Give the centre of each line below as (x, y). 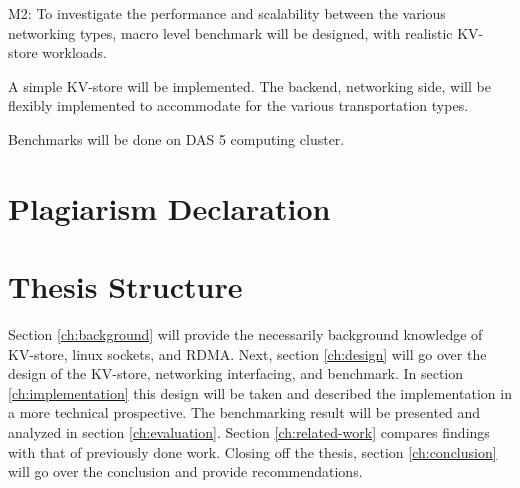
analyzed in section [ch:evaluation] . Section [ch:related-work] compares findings (249, 432)
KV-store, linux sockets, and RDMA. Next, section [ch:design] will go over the (247, 353)
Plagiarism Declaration (169, 207)
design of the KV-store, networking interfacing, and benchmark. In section (236, 373)
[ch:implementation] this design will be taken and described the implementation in (260, 392)
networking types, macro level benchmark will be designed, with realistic (230, 32)
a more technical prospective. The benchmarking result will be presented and (244, 412)
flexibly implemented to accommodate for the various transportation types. (238, 105)
